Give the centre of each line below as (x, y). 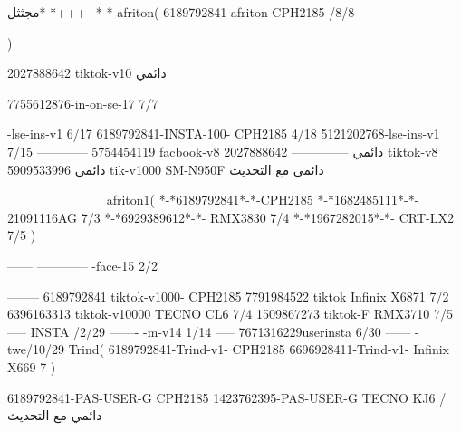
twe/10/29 (36, 349)
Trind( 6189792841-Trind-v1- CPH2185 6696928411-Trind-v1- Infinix (259, 349)
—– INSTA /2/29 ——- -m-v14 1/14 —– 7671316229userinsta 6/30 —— (209, 331)
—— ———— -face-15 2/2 (83, 265)
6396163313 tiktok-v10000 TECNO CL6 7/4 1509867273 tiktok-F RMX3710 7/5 (230, 314)
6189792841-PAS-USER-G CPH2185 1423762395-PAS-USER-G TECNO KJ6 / (227, 397)
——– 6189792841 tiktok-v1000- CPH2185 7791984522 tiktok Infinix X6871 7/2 (228, 296)
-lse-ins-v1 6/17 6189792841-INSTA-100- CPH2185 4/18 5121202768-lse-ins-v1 (224, 134)
